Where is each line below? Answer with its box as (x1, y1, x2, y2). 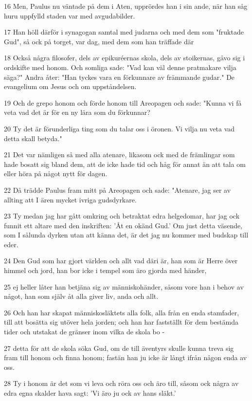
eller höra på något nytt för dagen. (4, 168, 108, 179)
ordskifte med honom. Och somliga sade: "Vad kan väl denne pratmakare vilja (4, 62, 236, 72)
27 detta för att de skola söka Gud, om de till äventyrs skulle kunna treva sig (4, 343, 234, 353)
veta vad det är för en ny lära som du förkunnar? (4, 107, 150, 117)
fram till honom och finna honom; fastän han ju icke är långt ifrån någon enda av (4, 352, 247, 363)
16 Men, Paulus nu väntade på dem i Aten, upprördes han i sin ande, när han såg (4, 1, 248, 11)
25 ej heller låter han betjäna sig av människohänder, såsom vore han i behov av (4, 281, 244, 292)
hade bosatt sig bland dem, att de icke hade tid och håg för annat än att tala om (4, 159, 246, 169)
